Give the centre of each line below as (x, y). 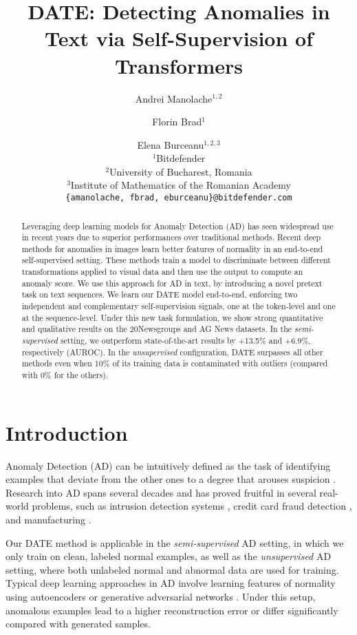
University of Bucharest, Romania (181, 171)
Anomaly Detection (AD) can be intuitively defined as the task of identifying (168, 465)
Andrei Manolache (174, 98)
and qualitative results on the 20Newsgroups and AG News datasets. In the (157, 329)
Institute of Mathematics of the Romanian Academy (181, 185)
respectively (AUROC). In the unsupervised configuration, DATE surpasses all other (172, 352)
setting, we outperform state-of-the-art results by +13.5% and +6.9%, (185, 341)
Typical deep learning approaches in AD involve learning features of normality (171, 583)
